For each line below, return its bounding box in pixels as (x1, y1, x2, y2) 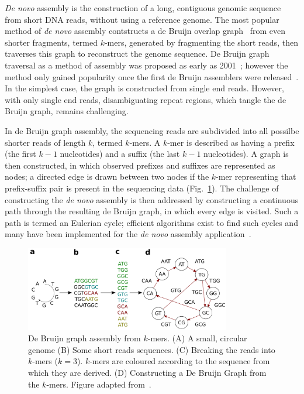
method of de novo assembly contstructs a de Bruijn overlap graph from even (5, 25, 285, 37)
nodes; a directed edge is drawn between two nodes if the (5, 170, 209, 183)
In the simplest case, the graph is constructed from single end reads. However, (5, 82, 284, 94)
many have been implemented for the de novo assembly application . (5, 228, 251, 240)
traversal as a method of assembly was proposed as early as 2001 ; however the (5, 59, 288, 71)
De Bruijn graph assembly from (28, 332, 141, 344)
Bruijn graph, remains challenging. (5, 105, 129, 117)
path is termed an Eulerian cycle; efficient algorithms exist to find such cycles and (5, 216, 298, 228)
